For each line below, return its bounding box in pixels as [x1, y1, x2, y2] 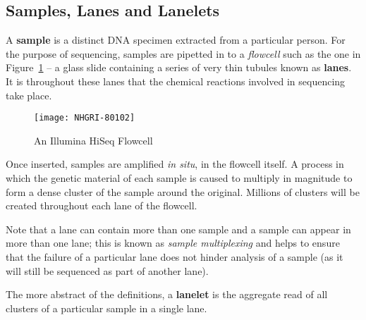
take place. [6, 87, 52, 102]
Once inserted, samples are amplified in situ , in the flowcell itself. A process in [6, 156, 344, 171]
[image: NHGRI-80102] [34, 113, 135, 123]
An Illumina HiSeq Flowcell [34, 133, 153, 147]
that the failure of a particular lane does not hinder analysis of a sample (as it [6, 249, 343, 264]
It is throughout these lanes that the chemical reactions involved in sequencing [6, 73, 346, 88]
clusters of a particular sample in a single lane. [6, 300, 207, 315]
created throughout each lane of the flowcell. [6, 198, 197, 213]
